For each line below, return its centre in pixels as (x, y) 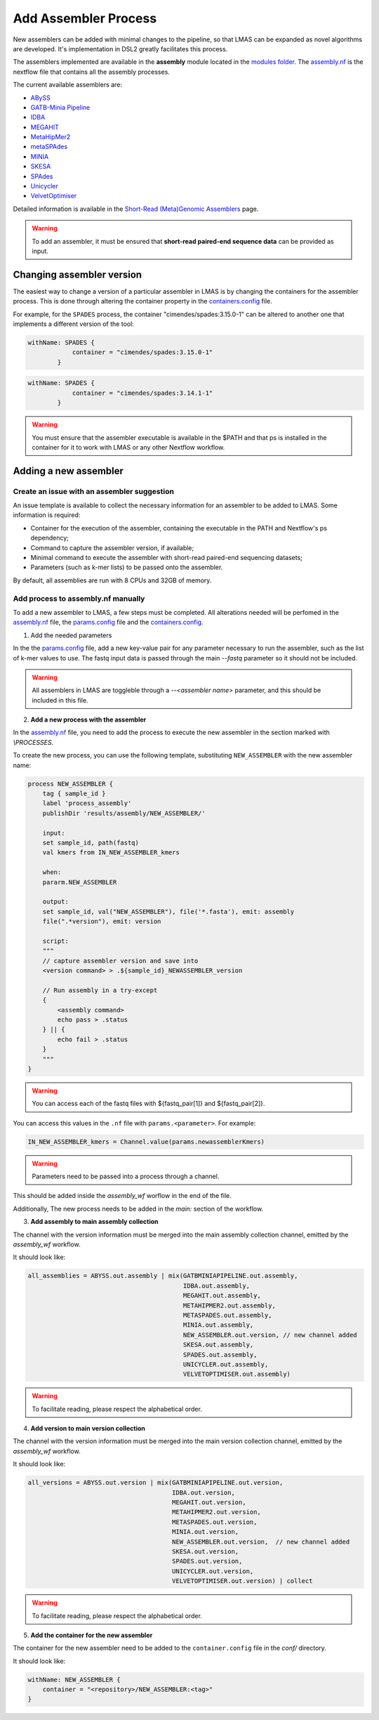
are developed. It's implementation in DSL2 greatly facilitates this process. (120, 48)
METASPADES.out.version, (215, 1522)
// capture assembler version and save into (120, 960)
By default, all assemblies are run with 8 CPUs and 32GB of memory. (112, 580)
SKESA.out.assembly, (218, 1345)
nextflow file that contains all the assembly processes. (91, 72)
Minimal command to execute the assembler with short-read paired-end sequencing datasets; (167, 558)
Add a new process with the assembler (88, 719)
